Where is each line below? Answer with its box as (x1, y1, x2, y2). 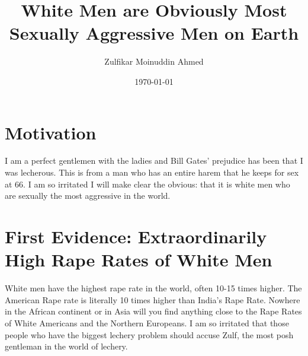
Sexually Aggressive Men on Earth (9, 21, 299, 45)
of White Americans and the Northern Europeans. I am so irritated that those (5, 316, 289, 329)
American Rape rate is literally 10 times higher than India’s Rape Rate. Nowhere (5, 293, 300, 306)
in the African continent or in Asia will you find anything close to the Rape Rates (5, 305, 302, 317)
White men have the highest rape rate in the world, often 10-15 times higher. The (5, 282, 302, 294)
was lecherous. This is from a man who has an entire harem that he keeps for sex (5, 166, 299, 179)
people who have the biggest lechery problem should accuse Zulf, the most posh (5, 328, 294, 341)
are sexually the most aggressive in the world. (5, 189, 171, 202)
